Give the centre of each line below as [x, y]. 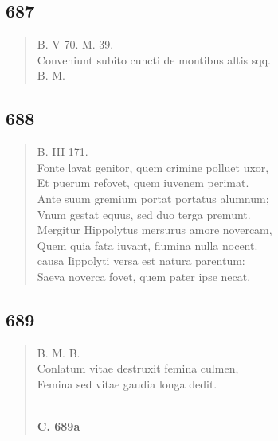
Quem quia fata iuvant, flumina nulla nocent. [147, 245]
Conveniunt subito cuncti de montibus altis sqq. [154, 59]
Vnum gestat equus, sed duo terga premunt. [144, 214]
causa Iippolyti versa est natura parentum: [141, 261]
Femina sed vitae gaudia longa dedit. [127, 383]
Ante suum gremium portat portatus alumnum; [153, 198]
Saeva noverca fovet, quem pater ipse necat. [144, 276]
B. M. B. [59, 352]
